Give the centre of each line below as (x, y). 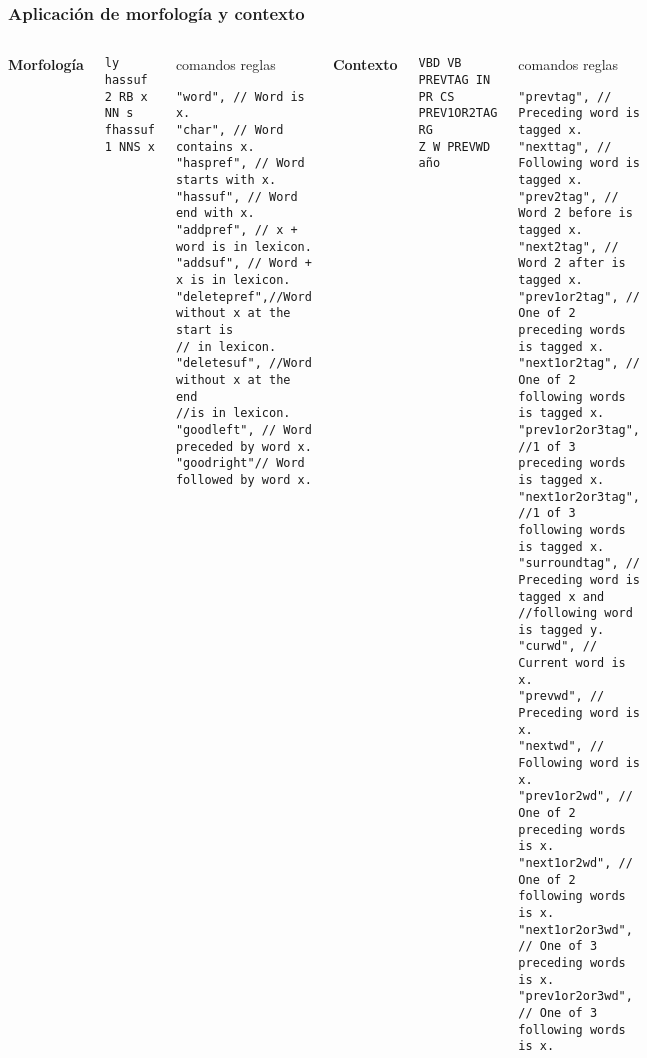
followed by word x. (243, 479)
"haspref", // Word (240, 163)
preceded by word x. (243, 446)
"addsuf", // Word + (243, 263)
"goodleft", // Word (243, 429)
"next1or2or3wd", (575, 929)
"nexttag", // (565, 146)
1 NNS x (129, 146)
